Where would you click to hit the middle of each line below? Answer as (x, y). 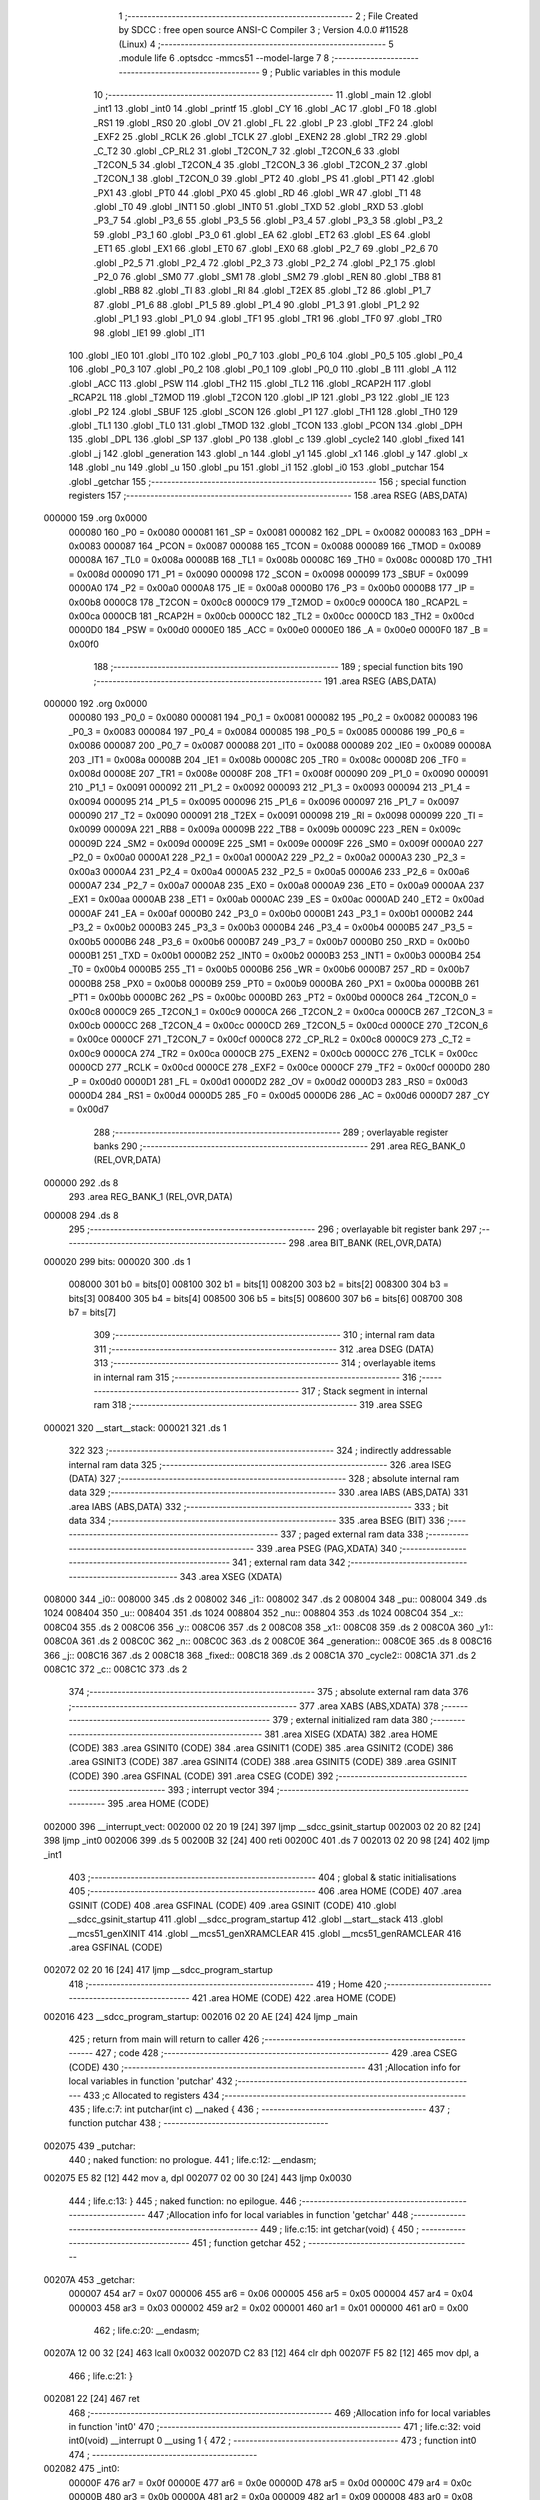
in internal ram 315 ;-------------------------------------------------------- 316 (255, 1377)
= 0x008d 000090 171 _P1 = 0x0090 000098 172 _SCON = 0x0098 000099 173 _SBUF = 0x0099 (268, 574)
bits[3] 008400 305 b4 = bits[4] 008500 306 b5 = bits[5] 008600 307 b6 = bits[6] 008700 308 (266, 1298)
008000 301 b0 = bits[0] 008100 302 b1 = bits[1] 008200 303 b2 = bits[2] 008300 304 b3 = (259, 1284)
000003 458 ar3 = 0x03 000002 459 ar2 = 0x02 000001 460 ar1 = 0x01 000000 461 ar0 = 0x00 (268, 2307)
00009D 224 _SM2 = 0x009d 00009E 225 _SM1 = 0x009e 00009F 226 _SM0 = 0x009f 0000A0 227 (276, 843)
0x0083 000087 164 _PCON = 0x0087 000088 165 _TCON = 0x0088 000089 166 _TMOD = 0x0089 (275, 546)
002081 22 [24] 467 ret (91, 2399)
